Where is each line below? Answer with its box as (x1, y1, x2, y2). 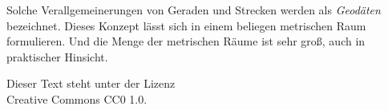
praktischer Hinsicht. (6, 48, 108, 65)
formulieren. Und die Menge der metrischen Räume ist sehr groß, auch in (6, 33, 366, 49)
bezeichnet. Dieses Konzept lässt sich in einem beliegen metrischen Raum (6, 17, 366, 33)
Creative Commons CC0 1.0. (6, 90, 148, 107)
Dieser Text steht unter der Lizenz (6, 75, 176, 92)
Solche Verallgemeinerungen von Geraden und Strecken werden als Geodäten (6, 2, 381, 18)
